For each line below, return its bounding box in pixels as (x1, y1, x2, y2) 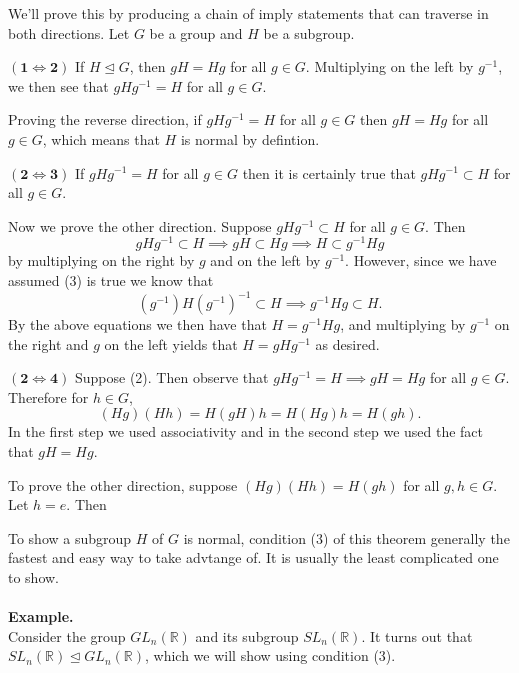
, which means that (42, 128, 160, 149)
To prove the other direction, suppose (8, 474, 238, 495)
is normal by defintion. (180, 128, 320, 149)
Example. (8, 606, 74, 627)
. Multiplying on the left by (305, 56, 474, 77)
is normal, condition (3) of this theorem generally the (183, 527, 510, 548)
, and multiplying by (340, 314, 466, 335)
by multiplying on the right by (8, 250, 195, 271)
